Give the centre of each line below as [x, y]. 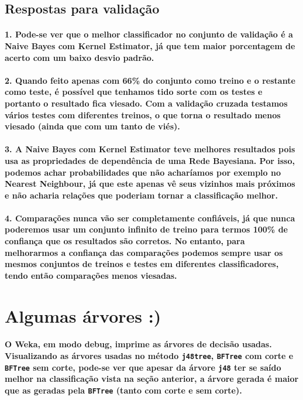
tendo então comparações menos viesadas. [91, 275]
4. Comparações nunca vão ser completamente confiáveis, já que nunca [150, 218]
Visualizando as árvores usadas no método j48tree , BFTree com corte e [149, 355]
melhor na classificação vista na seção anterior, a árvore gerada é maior [152, 379]
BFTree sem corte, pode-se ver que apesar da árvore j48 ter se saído [143, 367]
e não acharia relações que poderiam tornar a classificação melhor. [141, 195]
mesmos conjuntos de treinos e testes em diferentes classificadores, [142, 264]
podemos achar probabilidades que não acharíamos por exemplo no [143, 172]
